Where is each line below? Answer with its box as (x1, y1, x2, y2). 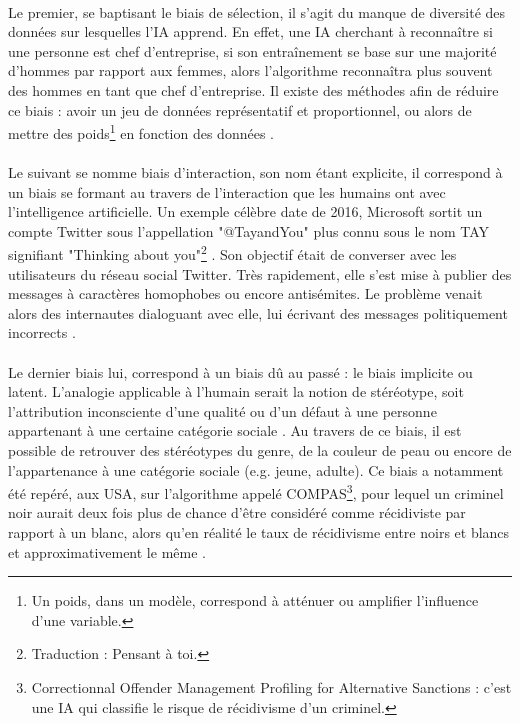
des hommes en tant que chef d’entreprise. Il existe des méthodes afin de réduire (8, 79, 499, 100)
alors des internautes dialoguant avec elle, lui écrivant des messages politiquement (8, 302, 508, 323)
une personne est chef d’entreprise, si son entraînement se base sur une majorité (8, 40, 497, 61)
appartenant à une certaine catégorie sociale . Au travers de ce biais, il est (8, 420, 462, 441)
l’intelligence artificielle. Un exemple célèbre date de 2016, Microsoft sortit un (8, 201, 483, 222)
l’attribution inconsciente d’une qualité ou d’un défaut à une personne (8, 400, 437, 421)
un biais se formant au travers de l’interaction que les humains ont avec (8, 181, 446, 202)
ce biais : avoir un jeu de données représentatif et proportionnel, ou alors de (8, 99, 472, 120)
